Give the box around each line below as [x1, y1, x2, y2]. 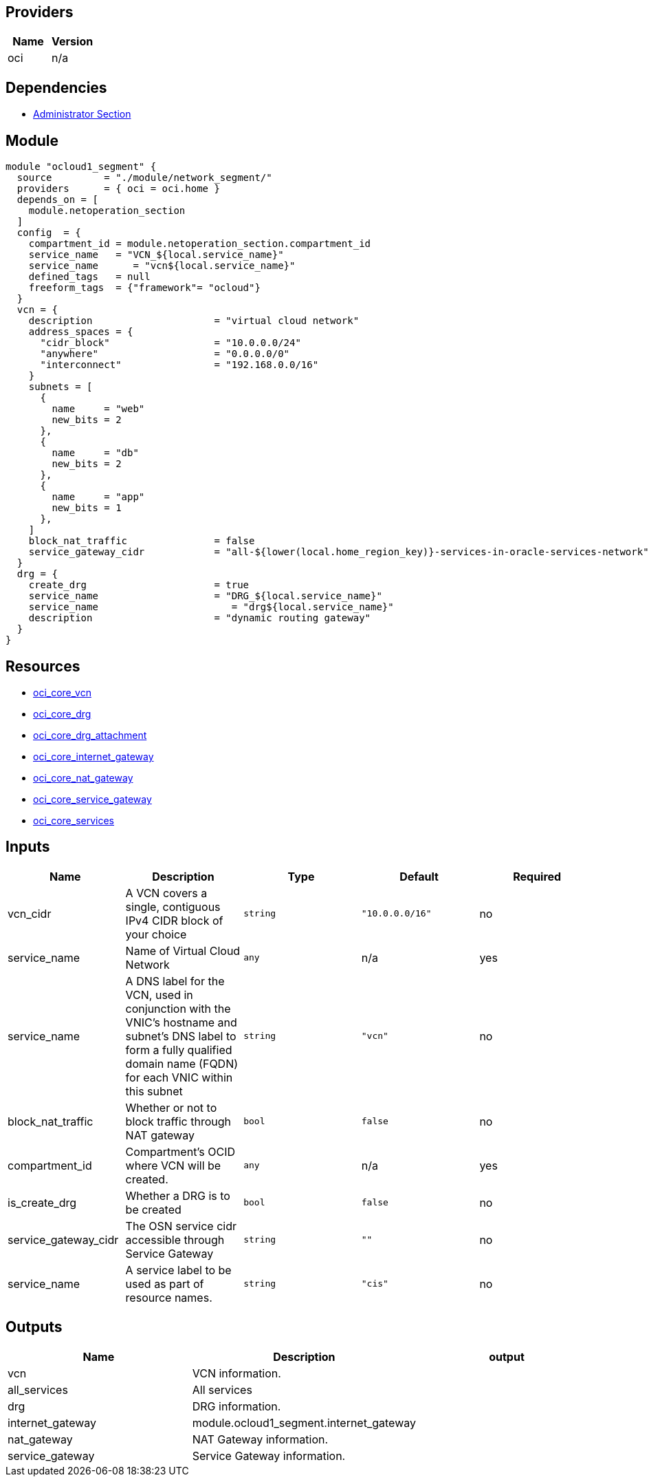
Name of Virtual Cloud [125, 943, 241, 958]
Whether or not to [125, 1100, 217, 1115]
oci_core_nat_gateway [33, 771, 133, 784]
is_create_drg [8, 1195, 77, 1210]
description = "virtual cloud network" [28, 315, 360, 327]
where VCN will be [125, 1158, 221, 1172]
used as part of [125, 1276, 204, 1291]
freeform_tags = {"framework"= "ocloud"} [28, 282, 261, 294]
